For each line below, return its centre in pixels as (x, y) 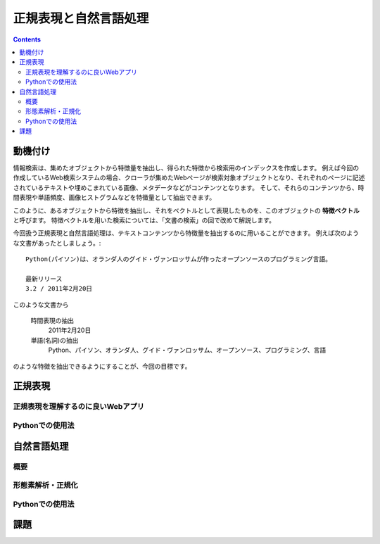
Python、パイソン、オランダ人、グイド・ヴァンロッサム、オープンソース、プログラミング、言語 (187, 350)
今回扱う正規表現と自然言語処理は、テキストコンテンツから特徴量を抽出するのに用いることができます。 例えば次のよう (186, 233)
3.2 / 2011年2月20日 (59, 289)
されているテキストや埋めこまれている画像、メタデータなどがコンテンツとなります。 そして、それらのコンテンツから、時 (189, 187)
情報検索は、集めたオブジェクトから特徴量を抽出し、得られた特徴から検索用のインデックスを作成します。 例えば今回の (186, 167)
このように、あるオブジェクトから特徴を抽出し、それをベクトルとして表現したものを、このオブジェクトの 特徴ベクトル (186, 210)
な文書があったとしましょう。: (57, 243)
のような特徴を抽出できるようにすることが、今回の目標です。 (102, 366)
